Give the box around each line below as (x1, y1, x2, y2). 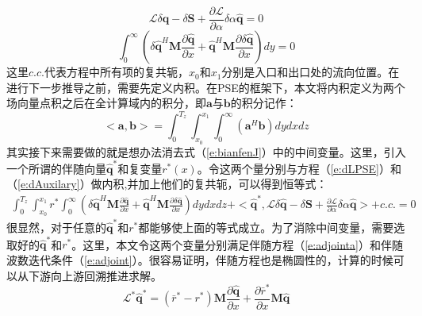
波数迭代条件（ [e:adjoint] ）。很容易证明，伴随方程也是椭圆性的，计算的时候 (6, 251, 393, 268)
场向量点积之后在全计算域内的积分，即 (6, 94, 206, 111)
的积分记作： (230, 94, 297, 111)
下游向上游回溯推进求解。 (28, 267, 162, 283)
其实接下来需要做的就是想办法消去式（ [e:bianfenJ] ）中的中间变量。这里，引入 (6, 143, 406, 160)
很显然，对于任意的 (6, 219, 106, 235)
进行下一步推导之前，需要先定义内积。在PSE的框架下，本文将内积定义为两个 (6, 79, 405, 95)
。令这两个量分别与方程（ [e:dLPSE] (197, 160, 379, 176)
